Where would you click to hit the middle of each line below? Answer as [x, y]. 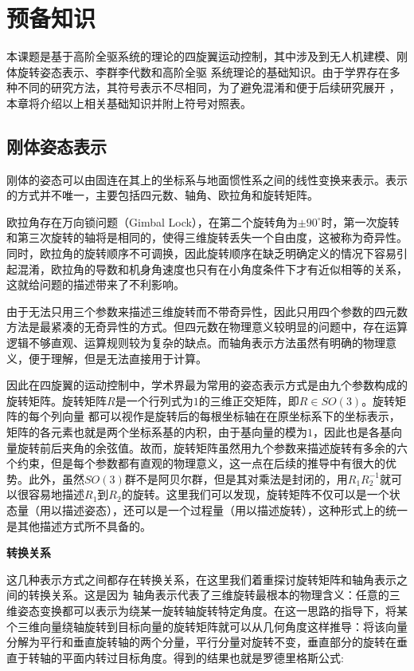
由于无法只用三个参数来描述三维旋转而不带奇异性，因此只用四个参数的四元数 [207, 311]
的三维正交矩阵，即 [249, 400]
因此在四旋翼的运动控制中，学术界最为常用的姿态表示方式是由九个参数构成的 [207, 385]
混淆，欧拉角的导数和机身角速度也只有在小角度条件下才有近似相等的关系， [212, 268]
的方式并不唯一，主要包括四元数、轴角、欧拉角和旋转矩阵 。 [162, 195]
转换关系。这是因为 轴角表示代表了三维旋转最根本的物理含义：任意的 [209, 595]
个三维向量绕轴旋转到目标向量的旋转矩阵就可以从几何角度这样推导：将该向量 [207, 626]
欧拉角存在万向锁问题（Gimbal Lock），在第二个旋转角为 [152, 221]
